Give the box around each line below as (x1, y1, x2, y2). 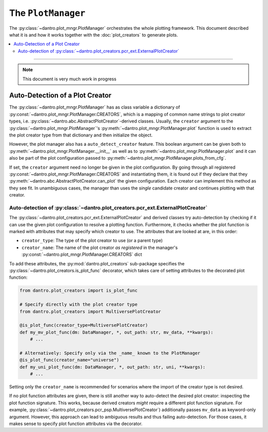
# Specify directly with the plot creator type (19, 302, 137, 308)
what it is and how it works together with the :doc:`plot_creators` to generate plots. (9, 32, 178, 38)
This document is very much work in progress (22, 76, 117, 82)
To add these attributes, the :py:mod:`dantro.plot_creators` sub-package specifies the (9, 260, 185, 266)
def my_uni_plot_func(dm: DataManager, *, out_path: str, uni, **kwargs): (19, 364, 206, 370)
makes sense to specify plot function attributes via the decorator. (9, 421, 142, 427)
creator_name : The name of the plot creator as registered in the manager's (21, 245, 178, 250)
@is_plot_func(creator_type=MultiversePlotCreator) (19, 322, 148, 328)
